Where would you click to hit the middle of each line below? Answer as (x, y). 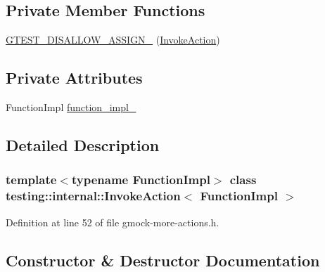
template (31, 180)
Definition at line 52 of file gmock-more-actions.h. (113, 222)
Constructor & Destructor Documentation (163, 260)
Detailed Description (83, 144)
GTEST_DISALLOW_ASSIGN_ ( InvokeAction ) (113, 40)
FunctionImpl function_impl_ (71, 107)
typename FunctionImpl (141, 180)
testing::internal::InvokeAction (93, 196)
